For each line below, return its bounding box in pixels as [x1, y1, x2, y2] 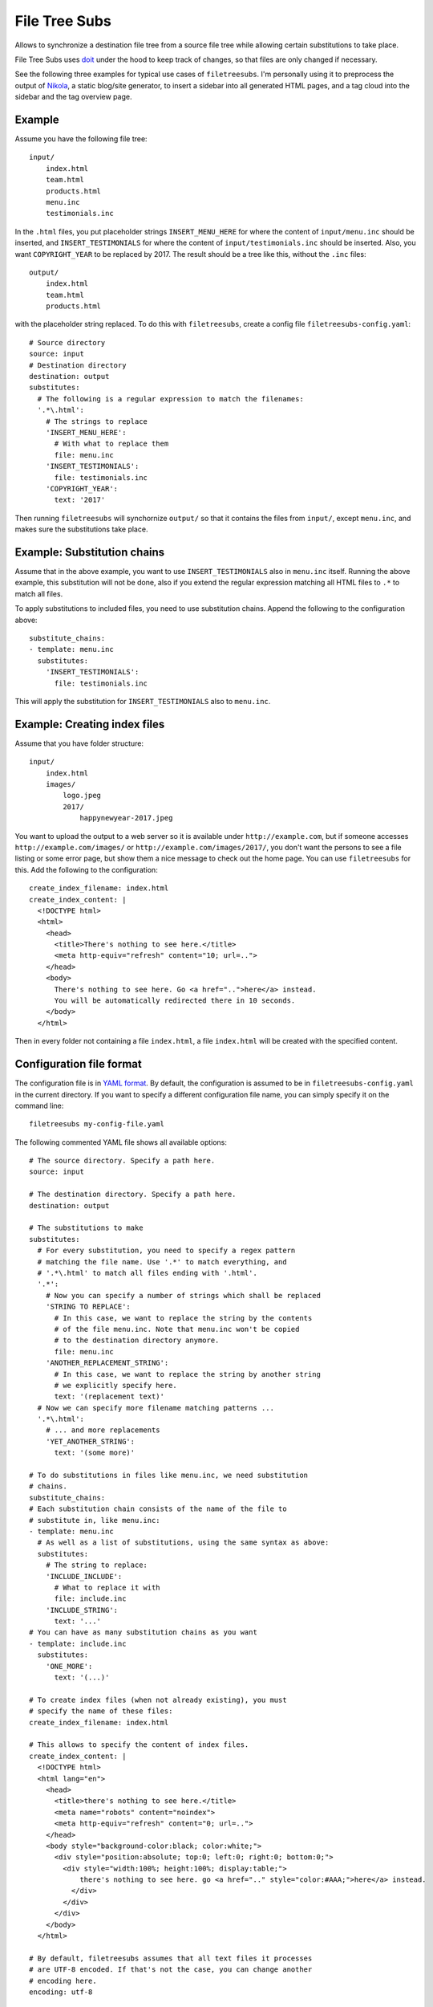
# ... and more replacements [45, 1426, 160, 1435]
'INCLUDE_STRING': [45, 1606, 119, 1614]
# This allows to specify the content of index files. [29, 1740, 249, 1749]
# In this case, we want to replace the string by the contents [54, 1313, 313, 1322]
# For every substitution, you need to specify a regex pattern [37, 1246, 296, 1256]
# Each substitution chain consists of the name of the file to [29, 1504, 288, 1513]
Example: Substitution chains [14, 545, 165, 559]
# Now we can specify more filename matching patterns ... [37, 1403, 274, 1412]
